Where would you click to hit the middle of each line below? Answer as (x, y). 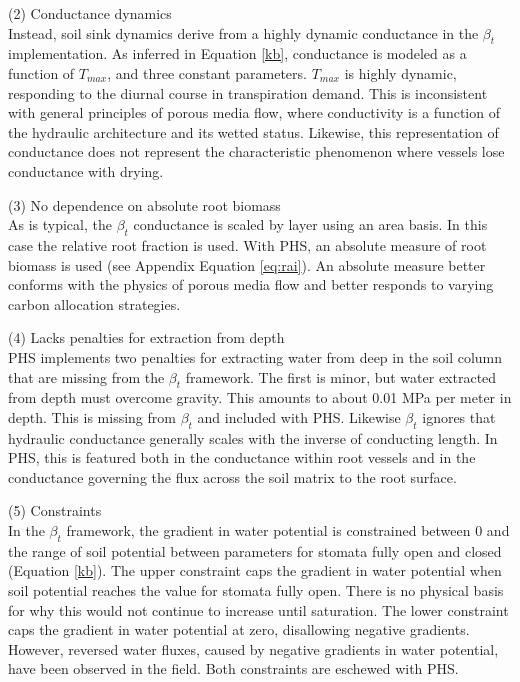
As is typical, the (60, 224)
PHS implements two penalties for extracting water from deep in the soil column (255, 356)
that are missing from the (86, 376)
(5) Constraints (55, 510)
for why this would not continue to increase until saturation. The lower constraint (258, 609)
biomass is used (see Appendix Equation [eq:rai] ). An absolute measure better (247, 264)
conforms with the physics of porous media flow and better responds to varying (251, 284)
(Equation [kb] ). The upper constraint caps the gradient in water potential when (255, 570)
